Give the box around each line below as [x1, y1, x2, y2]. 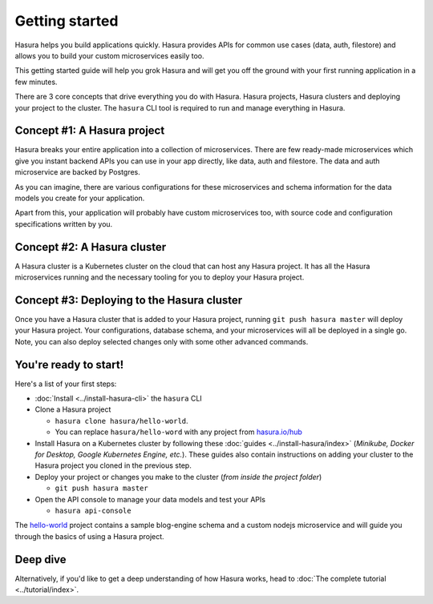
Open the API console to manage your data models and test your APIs [34, 494, 266, 504]
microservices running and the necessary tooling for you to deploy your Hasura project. [14, 272, 305, 282]
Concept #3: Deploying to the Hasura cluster [14, 293, 243, 307]
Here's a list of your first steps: [14, 379, 117, 389]
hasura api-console [55, 505, 132, 515]
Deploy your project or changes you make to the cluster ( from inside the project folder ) [34, 472, 322, 481]
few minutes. [14, 77, 58, 87]
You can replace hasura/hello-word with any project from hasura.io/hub [55, 427, 302, 437]
